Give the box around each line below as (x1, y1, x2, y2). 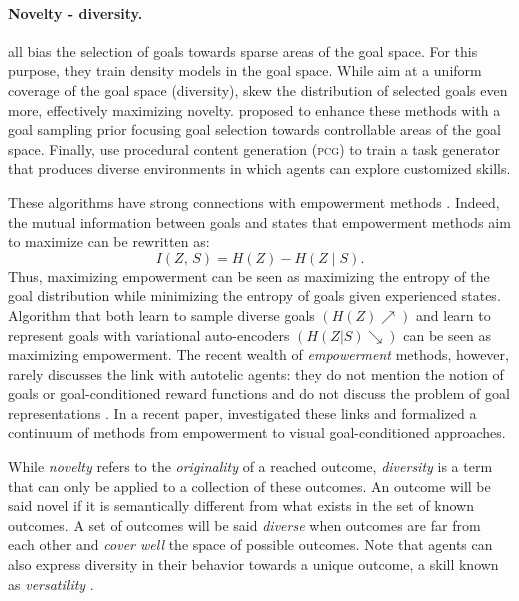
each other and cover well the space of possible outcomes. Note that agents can (8, 534, 493, 555)
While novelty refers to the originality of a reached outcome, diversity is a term (8, 456, 493, 477)
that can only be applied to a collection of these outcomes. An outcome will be (8, 475, 491, 496)
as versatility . (8, 573, 94, 594)
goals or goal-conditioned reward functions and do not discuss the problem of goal (8, 383, 510, 404)
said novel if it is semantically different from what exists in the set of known (8, 495, 475, 516)
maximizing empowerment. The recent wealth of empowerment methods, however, (8, 344, 509, 365)
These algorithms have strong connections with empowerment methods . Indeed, (8, 191, 500, 212)
